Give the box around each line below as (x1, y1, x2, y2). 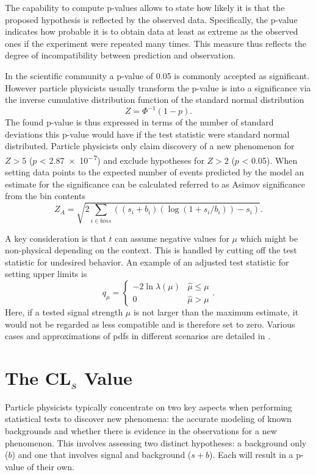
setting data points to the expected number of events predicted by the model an (5, 166, 304, 178)
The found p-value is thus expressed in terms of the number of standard (5, 116, 274, 128)
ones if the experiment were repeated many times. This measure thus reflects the (5, 37, 307, 49)
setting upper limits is (5, 267, 87, 280)
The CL (5, 365, 71, 390)
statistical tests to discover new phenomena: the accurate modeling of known (5, 412, 292, 425)
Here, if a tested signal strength (5, 305, 123, 318)
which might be (240, 231, 298, 244)
